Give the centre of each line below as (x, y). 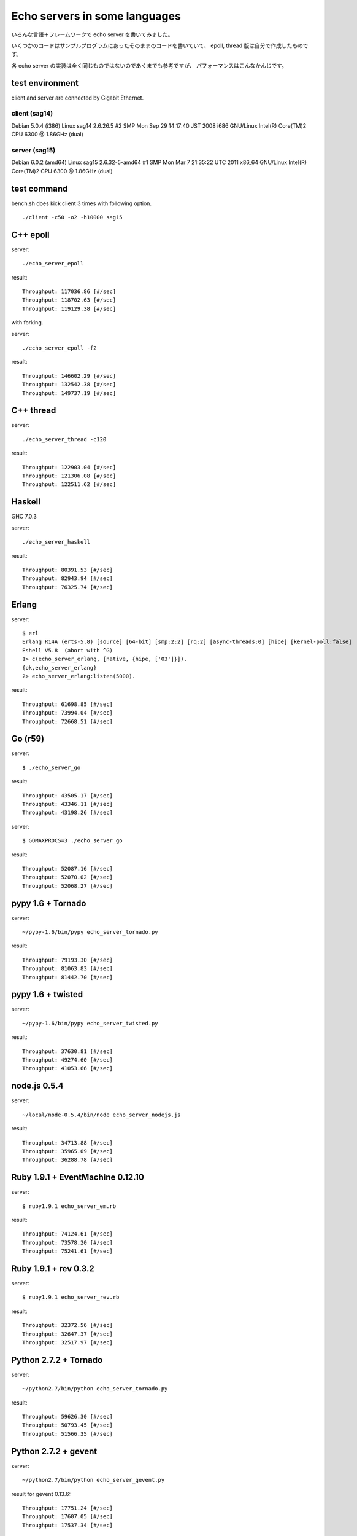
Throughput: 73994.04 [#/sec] (68, 713)
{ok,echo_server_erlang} (60, 668)
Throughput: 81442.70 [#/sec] (68, 977)
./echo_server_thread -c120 (64, 439)
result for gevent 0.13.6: (41, 1494)
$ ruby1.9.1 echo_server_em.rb (69, 1206)
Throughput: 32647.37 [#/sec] (68, 1334)
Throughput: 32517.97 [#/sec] (68, 1342)
